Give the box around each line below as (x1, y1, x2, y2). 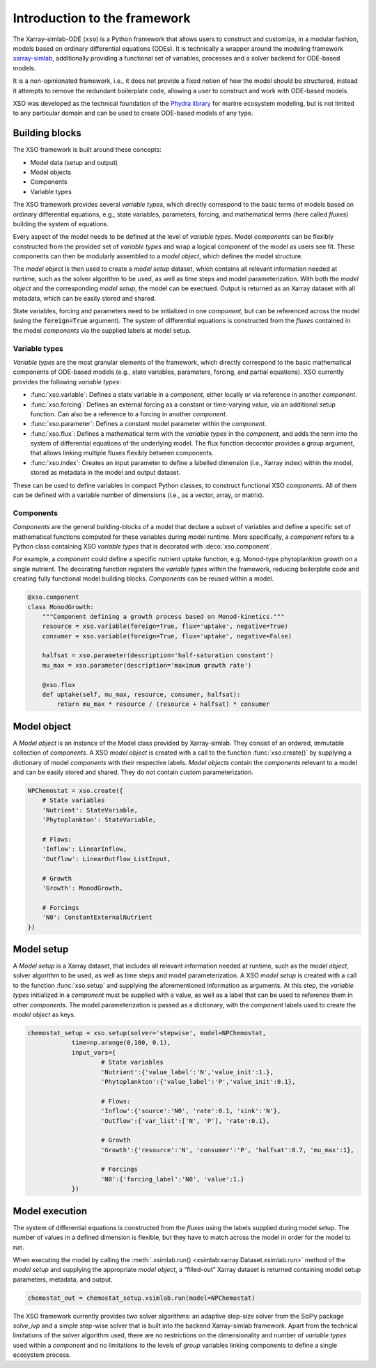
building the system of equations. (13, 219, 109, 228)
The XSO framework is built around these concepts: (13, 146, 162, 154)
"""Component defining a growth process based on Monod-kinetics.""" (42, 613, 285, 620)
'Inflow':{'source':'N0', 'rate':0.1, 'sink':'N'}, (101, 1107, 281, 1115)
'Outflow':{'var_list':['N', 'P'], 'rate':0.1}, (101, 1117, 270, 1124)
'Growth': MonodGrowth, (42, 884, 123, 892)
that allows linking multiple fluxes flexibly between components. (30, 449, 214, 457)
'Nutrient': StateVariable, (42, 806, 139, 814)
